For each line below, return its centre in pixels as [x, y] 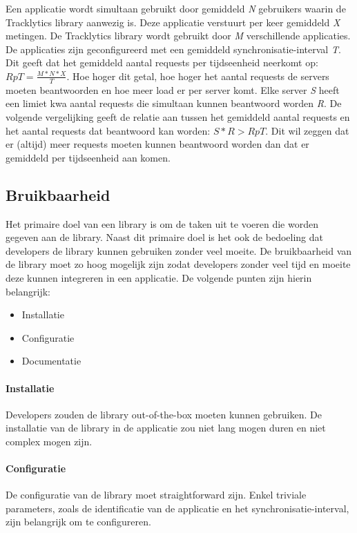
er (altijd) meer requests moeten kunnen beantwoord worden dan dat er [157, 144]
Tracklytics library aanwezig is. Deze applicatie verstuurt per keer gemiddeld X [173, 22]
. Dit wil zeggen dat [307, 130]
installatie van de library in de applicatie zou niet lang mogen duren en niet [166, 428]
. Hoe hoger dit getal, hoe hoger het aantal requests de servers [198, 76]
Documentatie [51, 361]
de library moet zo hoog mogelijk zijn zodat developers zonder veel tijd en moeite [178, 264]
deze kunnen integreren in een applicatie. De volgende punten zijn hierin [159, 277]
